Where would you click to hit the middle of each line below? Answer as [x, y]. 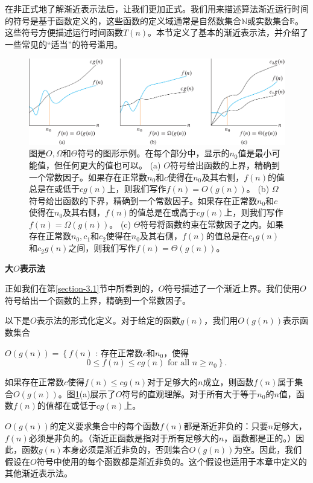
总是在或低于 [54, 189]
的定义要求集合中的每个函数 [105, 426]
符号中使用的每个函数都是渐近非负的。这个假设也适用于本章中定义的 [172, 461]
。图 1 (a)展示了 [87, 393]
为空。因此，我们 [268, 449]
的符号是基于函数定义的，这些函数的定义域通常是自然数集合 [123, 20]
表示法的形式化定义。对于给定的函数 [108, 320]
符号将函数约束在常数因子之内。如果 [212, 224]
